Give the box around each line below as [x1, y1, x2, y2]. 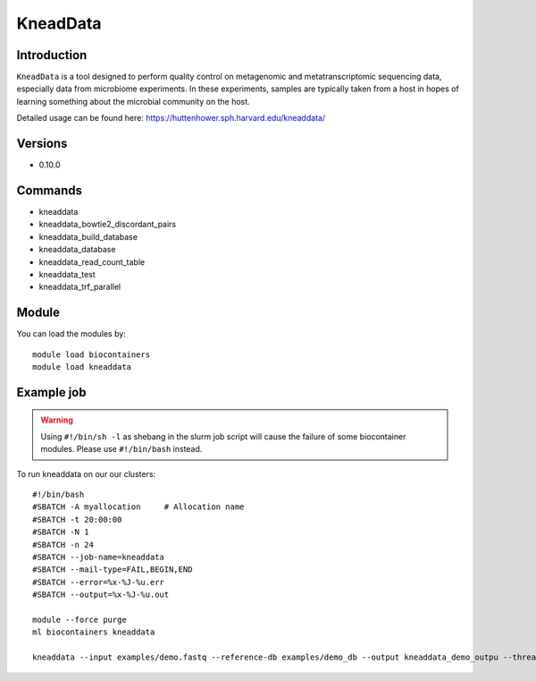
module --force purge [32, 614, 127, 625]
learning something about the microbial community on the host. [16, 96, 250, 106]
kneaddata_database [38, 244, 116, 255]
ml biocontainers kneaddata [32, 627, 155, 637]
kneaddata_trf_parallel [38, 282, 121, 293]
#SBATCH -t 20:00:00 [32, 515, 122, 524]
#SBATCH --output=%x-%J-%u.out [32, 590, 170, 600]
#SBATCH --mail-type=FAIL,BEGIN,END [32, 565, 193, 575]
